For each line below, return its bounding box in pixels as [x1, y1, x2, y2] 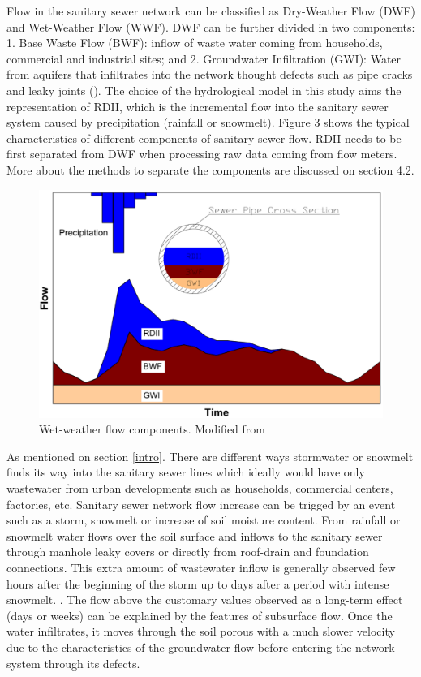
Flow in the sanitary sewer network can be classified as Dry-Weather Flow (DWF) [6, 2, 415, 19]
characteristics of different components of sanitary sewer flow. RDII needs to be [6, 129, 402, 146]
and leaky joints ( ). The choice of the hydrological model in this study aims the [6, 81, 402, 98]
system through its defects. [6, 654, 140, 671]
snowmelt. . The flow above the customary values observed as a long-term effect [6, 591, 403, 608]
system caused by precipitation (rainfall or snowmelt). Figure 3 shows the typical [6, 114, 410, 131]
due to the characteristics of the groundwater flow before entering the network [6, 638, 395, 655]
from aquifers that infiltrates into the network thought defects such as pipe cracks [6, 66, 413, 83]
